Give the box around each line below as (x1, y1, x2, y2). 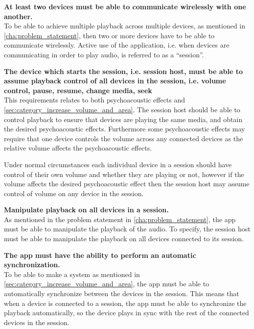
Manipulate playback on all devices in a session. (4, 204, 169, 215)
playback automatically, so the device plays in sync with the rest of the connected (4, 307, 249, 318)
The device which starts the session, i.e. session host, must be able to (4, 66, 243, 76)
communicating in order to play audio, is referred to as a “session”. (4, 49, 204, 59)
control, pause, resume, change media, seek (4, 85, 152, 95)
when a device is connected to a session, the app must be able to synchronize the (4, 298, 247, 308)
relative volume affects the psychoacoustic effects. (4, 143, 152, 153)
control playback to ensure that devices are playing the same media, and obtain (4, 114, 243, 124)
